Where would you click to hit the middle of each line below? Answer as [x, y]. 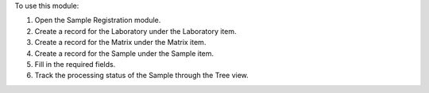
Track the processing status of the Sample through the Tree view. [142, 76]
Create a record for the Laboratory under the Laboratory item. [135, 31]
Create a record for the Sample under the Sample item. [124, 53]
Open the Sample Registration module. [98, 20]
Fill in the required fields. [75, 64]
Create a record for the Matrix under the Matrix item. [120, 43]
